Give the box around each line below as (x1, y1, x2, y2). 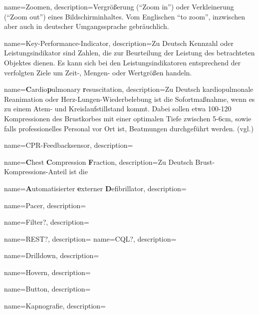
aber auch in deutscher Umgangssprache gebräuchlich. (4, 21, 169, 31)
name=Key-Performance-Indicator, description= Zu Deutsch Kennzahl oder (4, 37, 234, 48)
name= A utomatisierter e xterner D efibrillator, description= (4, 183, 187, 193)
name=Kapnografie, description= (4, 301, 106, 311)
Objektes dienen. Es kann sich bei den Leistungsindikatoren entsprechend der (4, 57, 241, 67)
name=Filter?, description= (4, 217, 89, 227)
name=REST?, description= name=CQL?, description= (4, 233, 177, 244)
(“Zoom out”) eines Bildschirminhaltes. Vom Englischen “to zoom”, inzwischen (4, 11, 245, 21)
